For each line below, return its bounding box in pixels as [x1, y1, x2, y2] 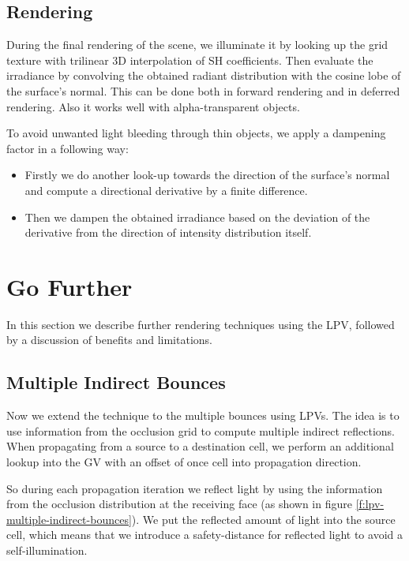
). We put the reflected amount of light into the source [131, 511, 396, 527]
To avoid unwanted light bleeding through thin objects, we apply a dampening [6, 125, 386, 141]
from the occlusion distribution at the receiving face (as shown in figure [6, 496, 352, 512]
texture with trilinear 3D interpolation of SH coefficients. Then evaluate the [6, 51, 373, 68]
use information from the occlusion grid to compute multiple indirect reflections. [6, 422, 395, 439]
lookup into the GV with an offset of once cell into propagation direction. [6, 454, 362, 470]
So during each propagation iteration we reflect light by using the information [6, 480, 383, 496]
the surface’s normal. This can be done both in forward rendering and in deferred [6, 82, 400, 99]
